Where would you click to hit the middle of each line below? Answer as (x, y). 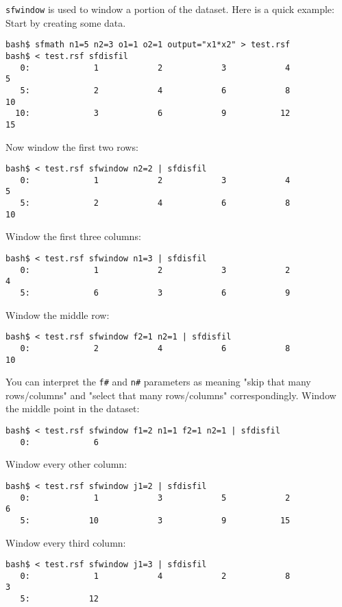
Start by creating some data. (66, 22)
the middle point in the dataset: (73, 408)
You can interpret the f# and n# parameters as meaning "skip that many (158, 382)
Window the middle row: (58, 314)
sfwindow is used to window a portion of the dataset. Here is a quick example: (170, 9)
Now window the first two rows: (72, 146)
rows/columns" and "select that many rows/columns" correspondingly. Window (171, 395)
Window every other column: (66, 464)
